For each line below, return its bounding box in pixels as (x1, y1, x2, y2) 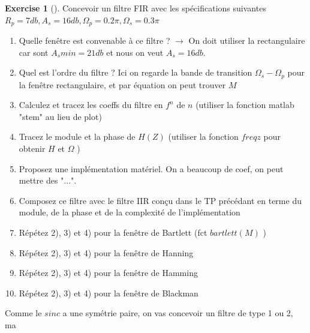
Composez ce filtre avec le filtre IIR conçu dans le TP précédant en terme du (19, 194, 302, 206)
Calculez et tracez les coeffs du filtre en (19, 98, 163, 111)
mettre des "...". (19, 174, 77, 187)
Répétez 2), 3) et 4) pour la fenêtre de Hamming (19, 266, 198, 279)
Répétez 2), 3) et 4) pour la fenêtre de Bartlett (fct (19, 226, 207, 239)
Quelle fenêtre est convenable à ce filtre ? (19, 34, 170, 47)
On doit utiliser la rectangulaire (188, 34, 305, 47)
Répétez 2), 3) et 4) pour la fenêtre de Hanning (19, 246, 194, 259)
